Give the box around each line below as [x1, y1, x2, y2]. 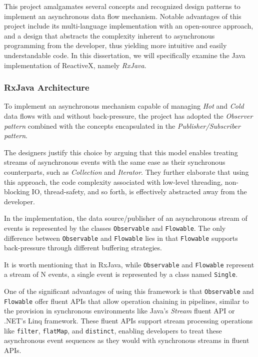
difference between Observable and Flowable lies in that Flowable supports [4, 232, 238, 243]
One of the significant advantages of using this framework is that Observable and [4, 286, 254, 296]
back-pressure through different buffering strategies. [4, 242, 162, 253]
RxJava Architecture [4, 81, 89, 94]
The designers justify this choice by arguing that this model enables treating [4, 147, 238, 157]
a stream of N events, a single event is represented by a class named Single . [4, 269, 238, 279]
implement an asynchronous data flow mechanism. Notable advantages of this [4, 11, 241, 21]
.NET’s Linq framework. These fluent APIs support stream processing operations [4, 315, 253, 326]
